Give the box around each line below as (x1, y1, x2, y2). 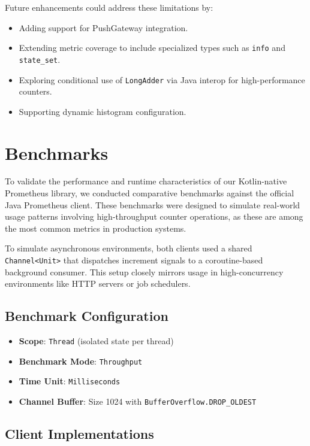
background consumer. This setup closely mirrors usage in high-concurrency (5, 265, 284, 278)
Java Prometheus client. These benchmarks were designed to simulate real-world (5, 198, 300, 211)
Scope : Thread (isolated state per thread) (19, 335, 174, 347)
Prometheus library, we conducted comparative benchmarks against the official (5, 187, 294, 199)
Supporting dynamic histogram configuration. (19, 105, 186, 117)
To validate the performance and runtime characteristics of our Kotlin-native (5, 175, 287, 187)
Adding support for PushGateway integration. (19, 21, 188, 34)
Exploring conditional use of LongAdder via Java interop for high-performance (19, 73, 305, 86)
